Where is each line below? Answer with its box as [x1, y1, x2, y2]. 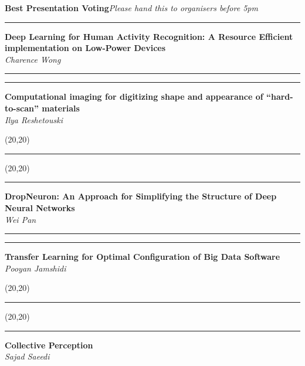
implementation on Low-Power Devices [5, 42, 166, 54]
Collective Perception [5, 338, 93, 351]
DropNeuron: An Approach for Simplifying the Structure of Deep [5, 190, 277, 202]
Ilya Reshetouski [5, 113, 63, 126]
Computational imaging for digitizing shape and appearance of [5, 90, 263, 103]
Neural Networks [5, 201, 75, 213]
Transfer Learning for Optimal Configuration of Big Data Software [5, 250, 280, 263]
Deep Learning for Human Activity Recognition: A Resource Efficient [5, 30, 293, 42]
